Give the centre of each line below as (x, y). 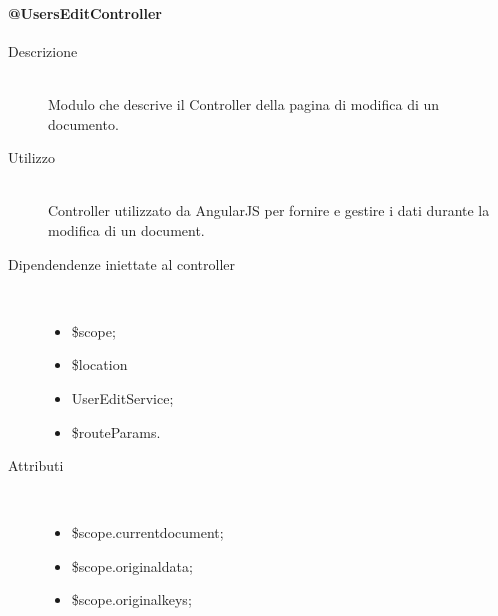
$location (99, 364)
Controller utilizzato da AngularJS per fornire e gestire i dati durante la (269, 210)
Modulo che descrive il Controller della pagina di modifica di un (244, 103)
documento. (83, 123)
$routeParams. (116, 431)
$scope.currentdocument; (147, 532)
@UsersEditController (85, 12)
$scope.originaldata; (132, 565)
